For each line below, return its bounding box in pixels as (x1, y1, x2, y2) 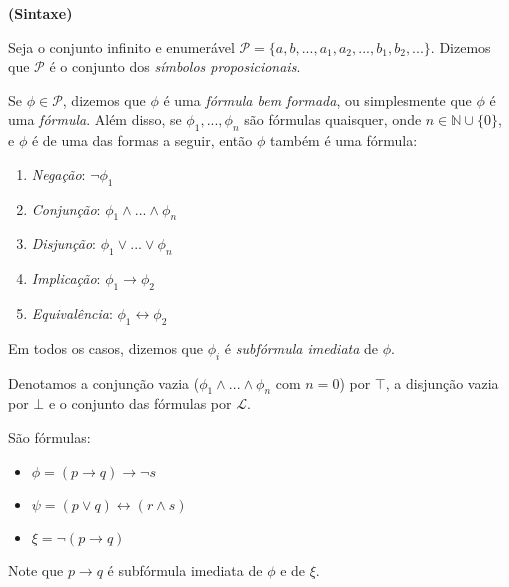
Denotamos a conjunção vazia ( (8, 372, 200, 393)
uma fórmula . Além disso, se (8, 109, 182, 130)
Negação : (31, 163, 86, 184)
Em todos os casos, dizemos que (8, 337, 203, 358)
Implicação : (31, 268, 101, 289)
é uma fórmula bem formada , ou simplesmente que (163, 89, 472, 110)
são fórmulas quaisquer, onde (244, 109, 422, 130)
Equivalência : (31, 302, 113, 323)
